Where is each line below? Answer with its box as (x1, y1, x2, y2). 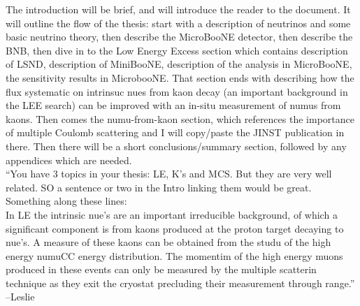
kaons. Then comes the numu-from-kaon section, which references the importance (6, 111, 354, 126)
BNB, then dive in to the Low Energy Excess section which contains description (6, 43, 348, 57)
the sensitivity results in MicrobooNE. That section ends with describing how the (6, 70, 354, 85)
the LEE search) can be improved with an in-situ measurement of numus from (6, 98, 341, 112)
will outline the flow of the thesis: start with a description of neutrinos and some (6, 15, 351, 30)
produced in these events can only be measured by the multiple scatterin (6, 262, 317, 277)
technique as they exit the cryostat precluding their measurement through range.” (6, 275, 355, 290)
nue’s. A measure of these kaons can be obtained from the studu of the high (6, 235, 331, 249)
